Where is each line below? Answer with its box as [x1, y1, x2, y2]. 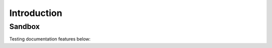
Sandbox [9, 22, 40, 31]
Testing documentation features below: [9, 36, 91, 42]
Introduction [9, 7, 62, 18]
